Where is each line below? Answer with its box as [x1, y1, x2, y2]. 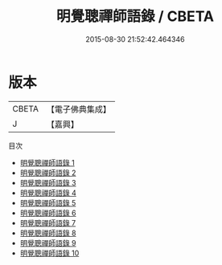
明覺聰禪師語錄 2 [19, 168, 76, 177]
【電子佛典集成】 [46, 104, 111, 115]
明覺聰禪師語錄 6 [19, 208, 76, 218]
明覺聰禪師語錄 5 [19, 198, 76, 207]
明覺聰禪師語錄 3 [19, 177, 76, 187]
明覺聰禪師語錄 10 [19, 248, 80, 258]
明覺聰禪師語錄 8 [19, 228, 76, 238]
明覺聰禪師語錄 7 [19, 218, 76, 227]
